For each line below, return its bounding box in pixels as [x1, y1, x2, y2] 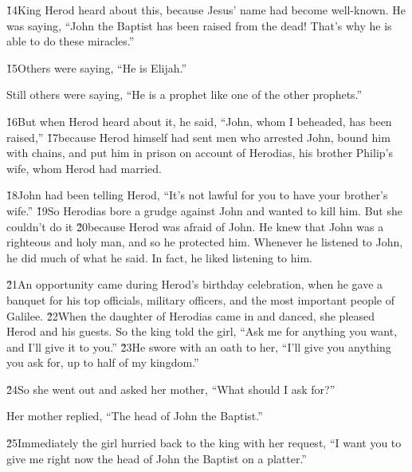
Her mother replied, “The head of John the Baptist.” [6, 407, 263, 424]
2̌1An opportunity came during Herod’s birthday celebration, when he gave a [6, 276, 383, 293]
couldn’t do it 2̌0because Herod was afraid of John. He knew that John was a [6, 218, 384, 234]
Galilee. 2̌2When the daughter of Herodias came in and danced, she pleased [6, 307, 375, 324]
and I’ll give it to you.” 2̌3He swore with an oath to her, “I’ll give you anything [6, 338, 391, 355]
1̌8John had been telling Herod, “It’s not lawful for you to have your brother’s [6, 187, 388, 203]
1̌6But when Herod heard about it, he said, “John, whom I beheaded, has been [6, 112, 392, 129]
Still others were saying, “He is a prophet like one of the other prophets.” [6, 86, 363, 103]
